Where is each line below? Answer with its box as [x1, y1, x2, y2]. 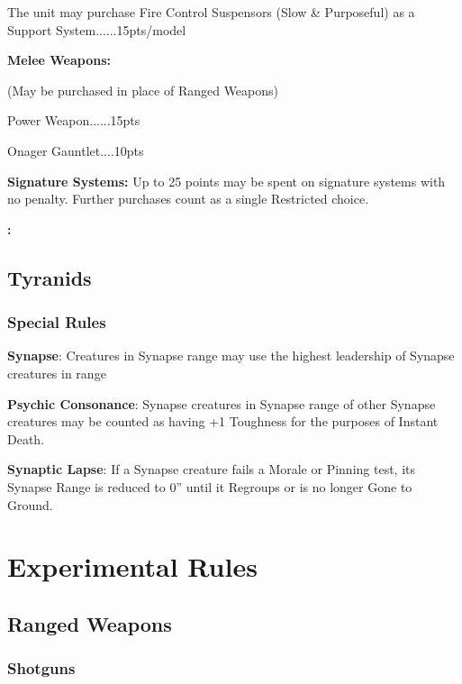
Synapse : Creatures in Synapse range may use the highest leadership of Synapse [7, 346, 455, 365]
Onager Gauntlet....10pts [7, 141, 144, 160]
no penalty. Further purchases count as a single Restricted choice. [7, 189, 369, 208]
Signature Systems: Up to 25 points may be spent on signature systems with [7, 171, 446, 190]
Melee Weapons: [7, 50, 111, 69]
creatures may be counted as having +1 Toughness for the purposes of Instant [7, 412, 439, 431]
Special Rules [7, 311, 106, 333]
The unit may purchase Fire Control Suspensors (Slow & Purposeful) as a [7, 3, 415, 21]
